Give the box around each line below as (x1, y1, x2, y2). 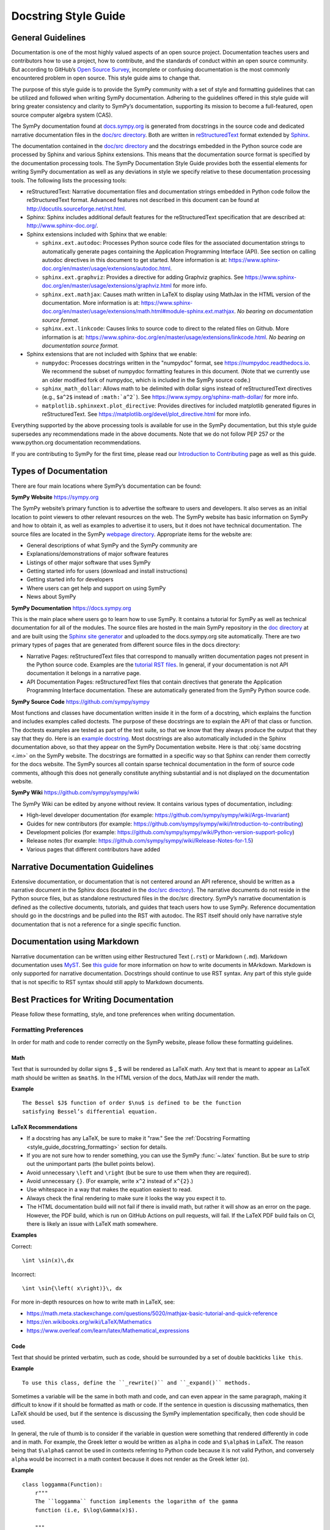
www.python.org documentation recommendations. (11, 439, 142, 446)
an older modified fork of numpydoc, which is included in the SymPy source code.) (42, 376, 251, 384)
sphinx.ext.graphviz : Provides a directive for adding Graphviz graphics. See (42, 273, 244, 281)
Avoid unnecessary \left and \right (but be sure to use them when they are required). (26, 1169, 251, 1176)
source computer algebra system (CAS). (11, 111, 113, 119)
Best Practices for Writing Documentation (11, 994, 174, 1005)
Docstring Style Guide (11, 9, 126, 23)
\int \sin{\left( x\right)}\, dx (22, 1285, 122, 1291)
